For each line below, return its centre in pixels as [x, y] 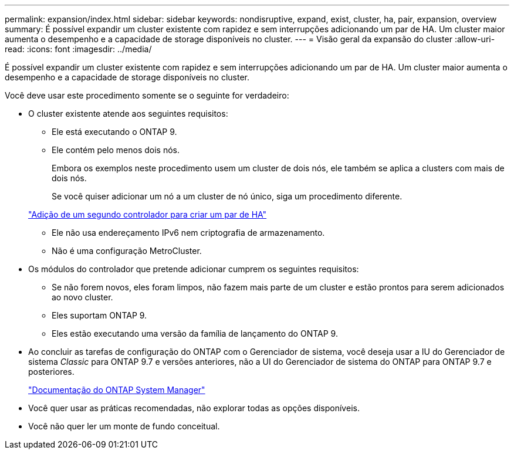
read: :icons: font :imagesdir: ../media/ [78, 49]
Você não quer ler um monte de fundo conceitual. [124, 426]
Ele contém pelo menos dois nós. [116, 150]
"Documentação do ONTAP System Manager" [117, 390]
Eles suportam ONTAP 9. [99, 315]
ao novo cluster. [82, 297]
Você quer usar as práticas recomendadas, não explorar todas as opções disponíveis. [194, 408]
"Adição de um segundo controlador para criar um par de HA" [148, 214]
